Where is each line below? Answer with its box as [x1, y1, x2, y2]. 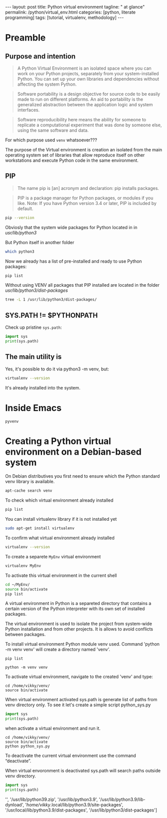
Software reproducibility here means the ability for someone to [17, 117, 146, 122]
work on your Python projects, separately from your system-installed [17, 71, 159, 76]
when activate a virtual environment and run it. [5, 725, 101, 731]
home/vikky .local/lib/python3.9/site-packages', [26, 801, 124, 807]
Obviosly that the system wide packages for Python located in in [5, 224, 138, 230]
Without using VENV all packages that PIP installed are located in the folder [5, 282, 160, 288]
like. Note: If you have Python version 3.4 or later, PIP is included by [17, 200, 157, 206]
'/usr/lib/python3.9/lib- [99, 796, 146, 802]
